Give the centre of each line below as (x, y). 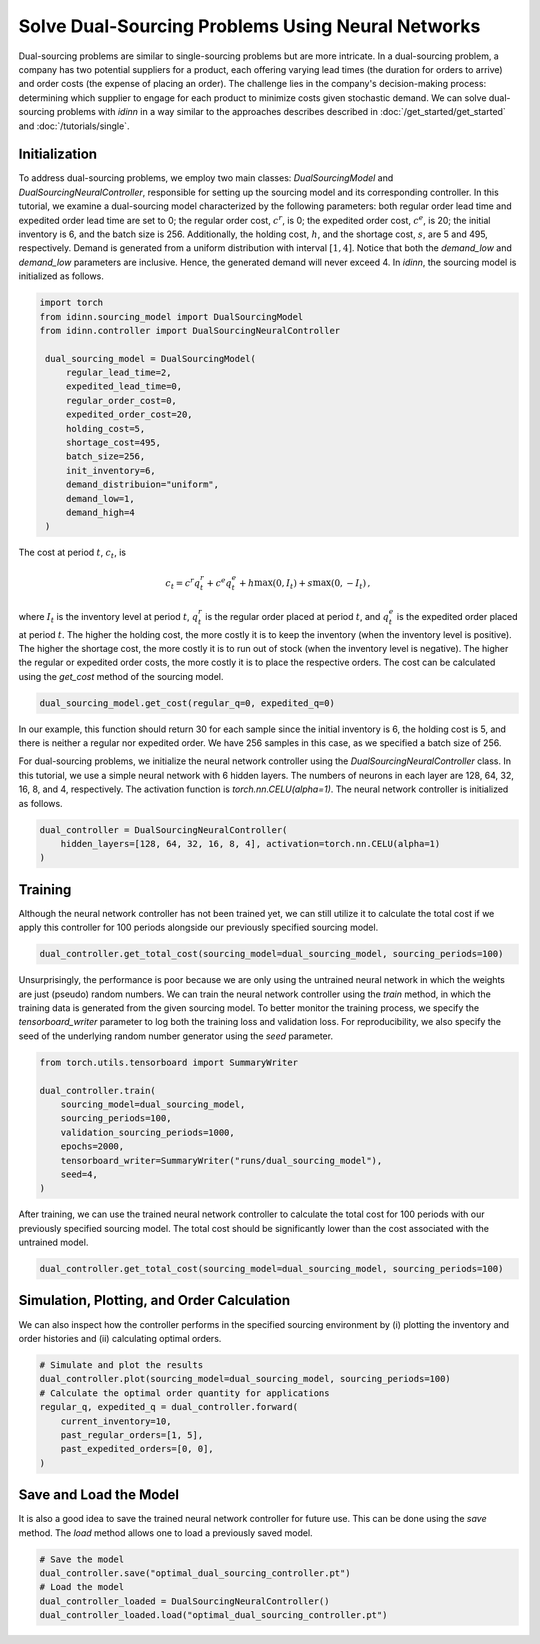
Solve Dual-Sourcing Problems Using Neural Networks (249, 26)
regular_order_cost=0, (121, 400)
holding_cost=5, (105, 428)
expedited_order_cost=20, (129, 414)
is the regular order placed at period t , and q (297, 616)
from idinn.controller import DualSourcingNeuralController (190, 330)
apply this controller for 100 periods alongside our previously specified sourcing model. (198, 927)
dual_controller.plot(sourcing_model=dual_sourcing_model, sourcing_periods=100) (245, 1379)
